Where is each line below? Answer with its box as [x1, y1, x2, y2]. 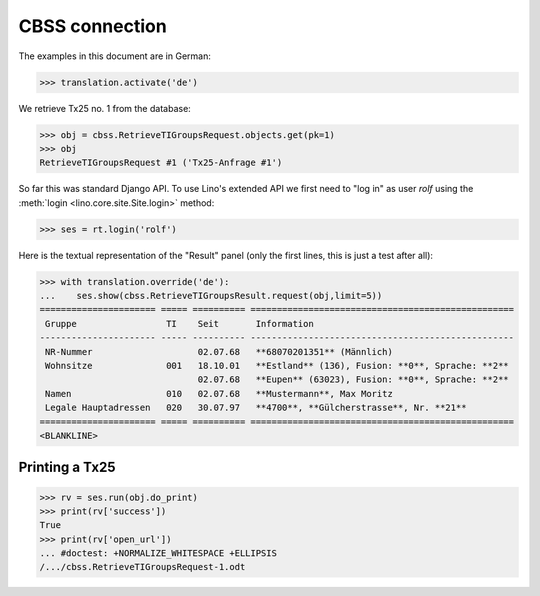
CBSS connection [18, 15, 167, 37]
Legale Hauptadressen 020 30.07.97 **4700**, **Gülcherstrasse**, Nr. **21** [45, 402, 467, 414]
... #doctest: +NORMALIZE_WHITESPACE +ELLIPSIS [39, 548, 277, 559]
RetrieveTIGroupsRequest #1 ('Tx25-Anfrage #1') [39, 157, 283, 169]
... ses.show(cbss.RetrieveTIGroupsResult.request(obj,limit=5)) [39, 290, 383, 301]
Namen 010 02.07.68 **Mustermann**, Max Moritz [45, 388, 394, 399]
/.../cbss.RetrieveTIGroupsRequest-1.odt [39, 561, 246, 573]
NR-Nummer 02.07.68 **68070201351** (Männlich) [45, 346, 394, 357]
